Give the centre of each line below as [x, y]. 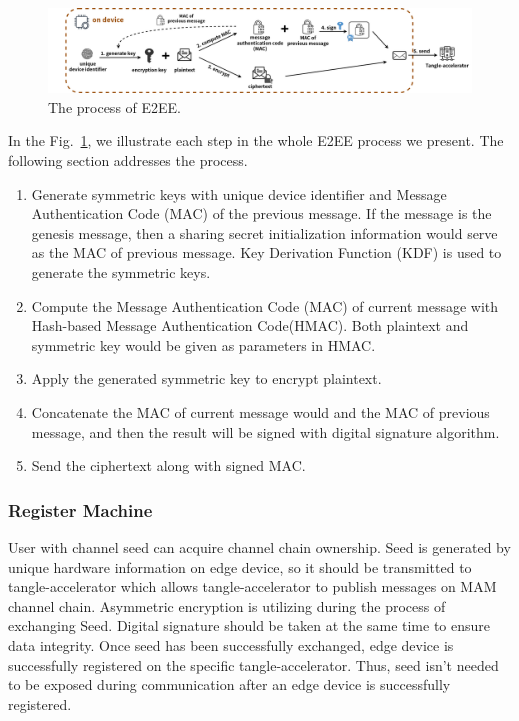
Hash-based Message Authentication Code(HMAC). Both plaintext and [250, 325]
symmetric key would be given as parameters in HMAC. [203, 344]
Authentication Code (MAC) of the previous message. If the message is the [261, 213]
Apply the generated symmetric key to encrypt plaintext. [206, 378]
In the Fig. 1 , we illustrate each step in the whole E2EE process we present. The [256, 140]
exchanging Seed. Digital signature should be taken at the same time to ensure [249, 625]
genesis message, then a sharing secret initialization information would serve [264, 232]
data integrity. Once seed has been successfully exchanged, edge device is [231, 644]
